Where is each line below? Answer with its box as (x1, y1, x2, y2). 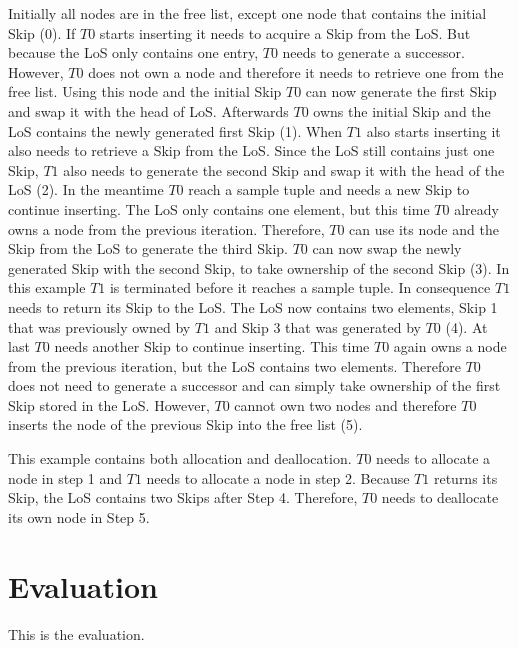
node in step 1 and (8, 467, 123, 488)
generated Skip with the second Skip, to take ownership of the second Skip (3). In (8, 257, 510, 278)
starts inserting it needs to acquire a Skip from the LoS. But (99, 22, 471, 43)
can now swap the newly (312, 238, 462, 259)
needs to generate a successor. (282, 42, 465, 63)
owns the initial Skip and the (313, 100, 491, 121)
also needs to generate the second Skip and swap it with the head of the (63, 159, 505, 180)
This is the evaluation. (8, 623, 145, 644)
